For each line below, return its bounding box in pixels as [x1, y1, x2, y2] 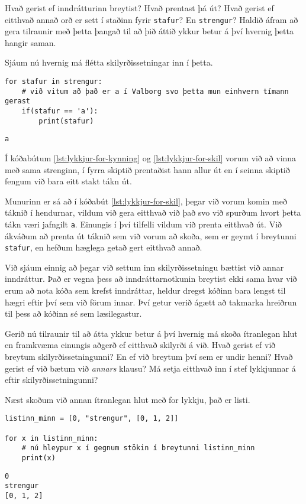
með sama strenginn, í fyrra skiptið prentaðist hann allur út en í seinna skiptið [5, 163, 290, 175]
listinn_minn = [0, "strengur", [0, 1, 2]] [5, 414, 179, 423]
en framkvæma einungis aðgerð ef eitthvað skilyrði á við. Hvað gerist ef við [5, 339, 276, 351]
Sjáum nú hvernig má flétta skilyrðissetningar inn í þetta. [5, 56, 213, 69]
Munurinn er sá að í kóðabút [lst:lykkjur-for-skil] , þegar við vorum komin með [5, 194, 287, 207]
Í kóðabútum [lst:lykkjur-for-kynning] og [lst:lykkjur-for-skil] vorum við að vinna [5, 151, 297, 164]
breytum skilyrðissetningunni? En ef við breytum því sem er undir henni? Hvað [5, 350, 293, 362]
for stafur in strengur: [5, 77, 102, 86]
